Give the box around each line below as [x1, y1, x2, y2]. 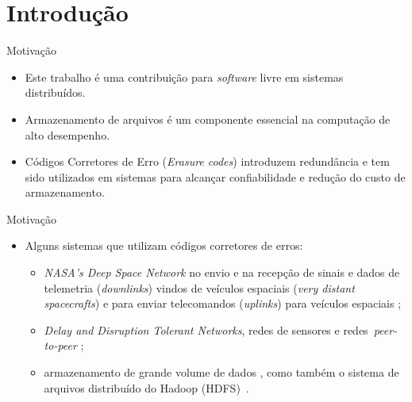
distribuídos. [25, 84, 86, 101]
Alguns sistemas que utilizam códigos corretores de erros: [25, 237, 303, 254]
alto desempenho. [25, 126, 110, 143]
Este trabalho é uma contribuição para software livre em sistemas [25, 68, 344, 85]
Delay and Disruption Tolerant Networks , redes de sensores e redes [44, 321, 368, 338]
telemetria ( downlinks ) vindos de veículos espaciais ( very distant [44, 279, 355, 296]
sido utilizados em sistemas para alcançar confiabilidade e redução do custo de [25, 168, 406, 185]
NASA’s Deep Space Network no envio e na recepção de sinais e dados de [44, 264, 400, 281]
